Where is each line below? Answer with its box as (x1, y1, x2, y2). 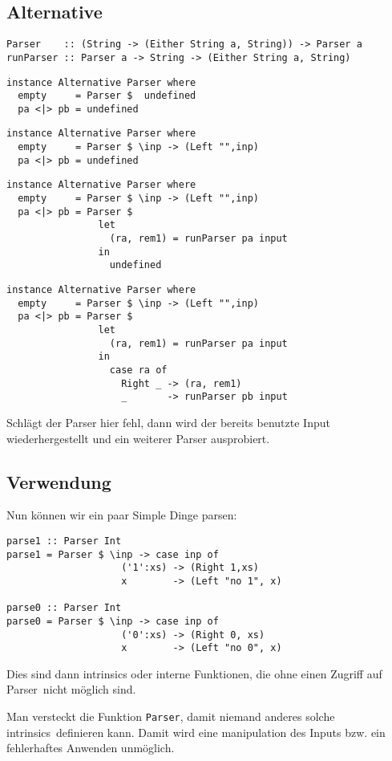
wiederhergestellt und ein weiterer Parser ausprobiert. (6, 429, 270, 446)
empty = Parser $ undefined (18, 90, 196, 102)
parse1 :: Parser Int (6, 535, 122, 547)
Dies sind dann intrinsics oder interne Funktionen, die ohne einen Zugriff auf (6, 665, 382, 682)
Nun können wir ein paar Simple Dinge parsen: (6, 507, 237, 523)
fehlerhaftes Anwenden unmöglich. (6, 739, 175, 756)
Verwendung (6, 469, 111, 494)
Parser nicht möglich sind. (6, 681, 136, 698)
